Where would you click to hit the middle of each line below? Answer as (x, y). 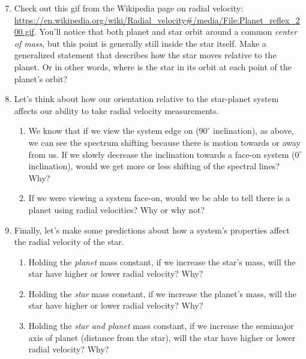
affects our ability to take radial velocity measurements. (116, 110)
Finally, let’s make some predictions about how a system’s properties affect (152, 230)
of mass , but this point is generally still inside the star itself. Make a (140, 43)
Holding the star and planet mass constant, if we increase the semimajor (161, 326)
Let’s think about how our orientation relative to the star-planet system (146, 99)
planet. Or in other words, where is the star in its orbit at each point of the (153, 66)
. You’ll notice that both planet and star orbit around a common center (166, 32)
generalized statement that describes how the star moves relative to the (145, 55)
